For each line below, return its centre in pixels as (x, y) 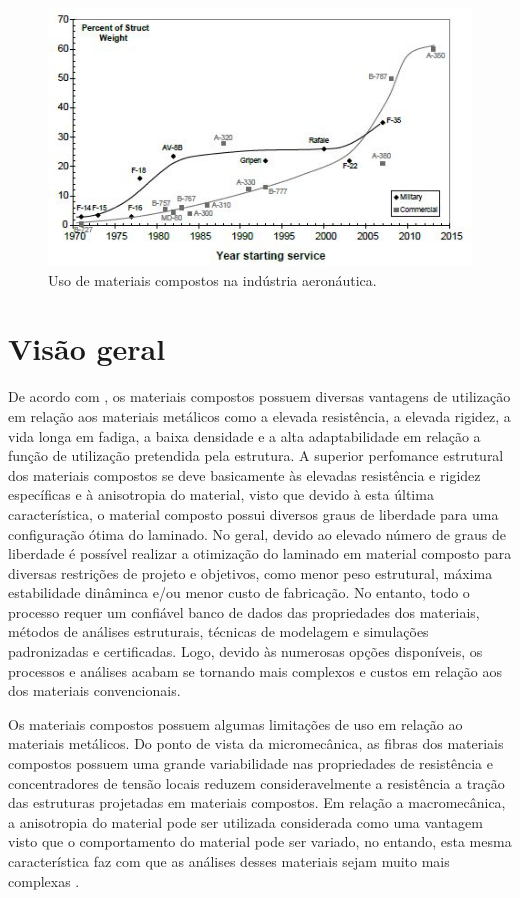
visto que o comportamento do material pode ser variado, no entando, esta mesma (260, 841)
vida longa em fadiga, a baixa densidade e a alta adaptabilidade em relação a (244, 435)
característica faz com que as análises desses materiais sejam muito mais (229, 861)
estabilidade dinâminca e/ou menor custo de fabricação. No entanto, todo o (239, 592)
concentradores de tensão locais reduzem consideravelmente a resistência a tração (256, 782)
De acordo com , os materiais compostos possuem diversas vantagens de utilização (259, 396)
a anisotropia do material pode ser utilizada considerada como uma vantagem (245, 821)
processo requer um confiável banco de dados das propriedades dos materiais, (244, 611)
